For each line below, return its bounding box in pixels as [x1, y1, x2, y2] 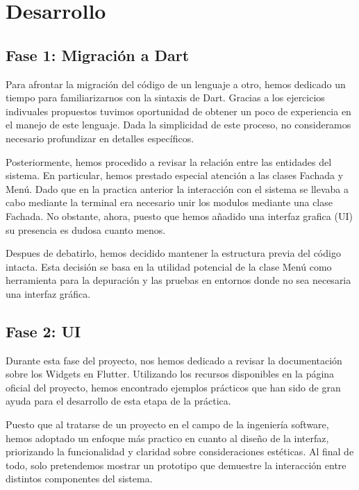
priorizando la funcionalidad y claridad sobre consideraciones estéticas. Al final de [6, 444, 354, 459]
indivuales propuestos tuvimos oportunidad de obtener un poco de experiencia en [6, 103, 351, 118]
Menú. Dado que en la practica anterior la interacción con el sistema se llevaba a [6, 181, 349, 196]
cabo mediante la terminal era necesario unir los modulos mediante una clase [6, 195, 333, 210]
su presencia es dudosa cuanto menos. [6, 222, 166, 237]
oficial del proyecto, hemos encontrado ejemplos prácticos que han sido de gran [6, 380, 341, 394]
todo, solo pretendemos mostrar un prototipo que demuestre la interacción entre [6, 457, 347, 472]
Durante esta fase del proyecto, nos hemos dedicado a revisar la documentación [6, 353, 342, 367]
